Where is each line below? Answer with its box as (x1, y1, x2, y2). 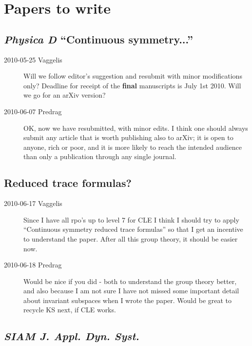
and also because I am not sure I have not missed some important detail (23, 285, 239, 296)
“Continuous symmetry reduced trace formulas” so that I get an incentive (23, 224, 243, 234)
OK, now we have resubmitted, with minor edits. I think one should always (23, 122, 248, 133)
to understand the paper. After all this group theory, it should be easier (23, 233, 238, 244)
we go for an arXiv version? (23, 90, 106, 100)
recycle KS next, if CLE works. (23, 305, 116, 315)
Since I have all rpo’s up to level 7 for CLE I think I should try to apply (23, 214, 239, 224)
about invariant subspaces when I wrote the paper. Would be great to (23, 295, 232, 305)
